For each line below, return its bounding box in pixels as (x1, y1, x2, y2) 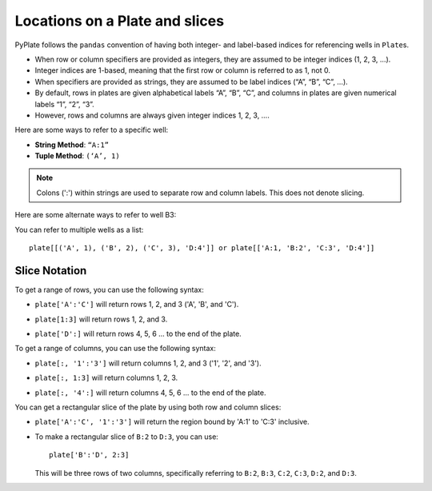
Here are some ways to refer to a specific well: (14, 125, 169, 135)
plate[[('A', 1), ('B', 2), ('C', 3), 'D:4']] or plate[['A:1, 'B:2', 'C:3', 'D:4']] (29, 244, 375, 253)
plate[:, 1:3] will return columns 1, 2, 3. (34, 373, 178, 383)
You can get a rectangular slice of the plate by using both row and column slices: (14, 402, 282, 412)
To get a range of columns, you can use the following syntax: (14, 344, 216, 353)
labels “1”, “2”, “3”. (34, 99, 95, 109)
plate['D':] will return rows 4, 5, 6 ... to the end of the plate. (34, 329, 242, 339)
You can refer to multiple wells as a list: (14, 225, 144, 234)
